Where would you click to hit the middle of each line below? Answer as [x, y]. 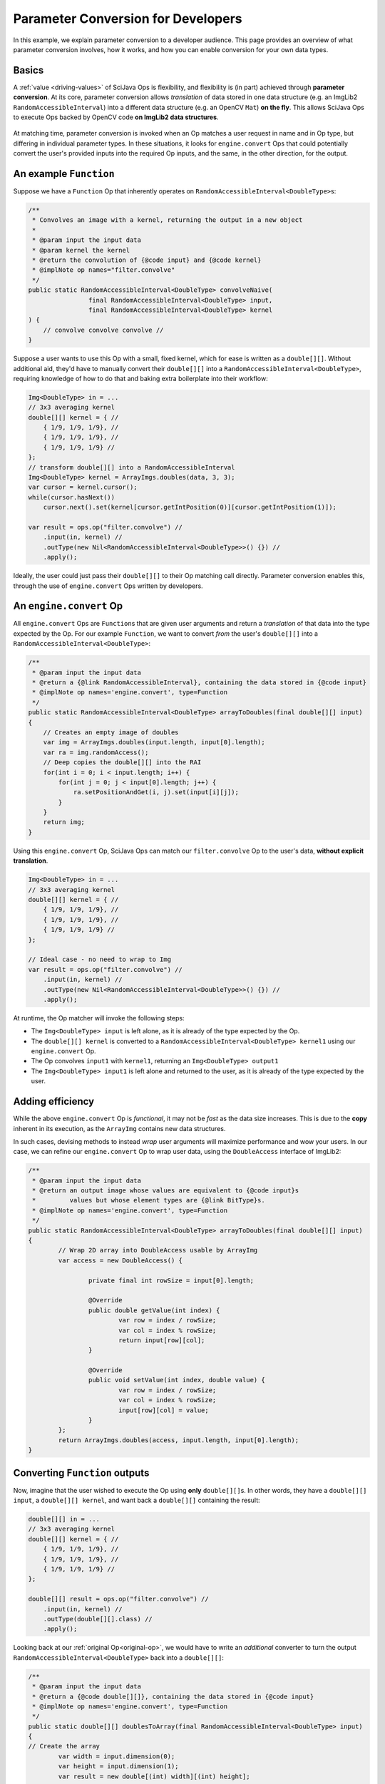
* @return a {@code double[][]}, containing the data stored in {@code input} [173, 1696]
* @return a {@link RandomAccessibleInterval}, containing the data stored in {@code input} [200, 682]
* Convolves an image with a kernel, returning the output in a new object [168, 220]
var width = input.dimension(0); [117, 1756]
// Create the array [64, 1746]
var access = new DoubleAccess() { [120, 1260]
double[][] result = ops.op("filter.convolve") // [119, 1599]
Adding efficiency [54, 1101]
